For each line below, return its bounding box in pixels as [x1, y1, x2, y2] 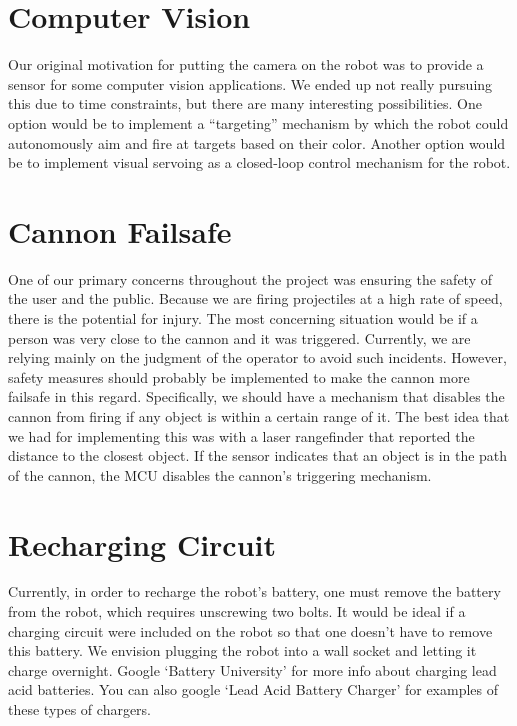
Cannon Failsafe [8, 210, 232, 251]
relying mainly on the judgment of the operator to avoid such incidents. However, [8, 347, 507, 368]
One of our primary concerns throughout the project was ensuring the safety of [8, 268, 492, 289]
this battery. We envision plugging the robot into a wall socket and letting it [8, 640, 477, 661]
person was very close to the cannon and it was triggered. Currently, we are [8, 327, 471, 348]
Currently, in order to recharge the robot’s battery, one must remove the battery [8, 581, 501, 602]
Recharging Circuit [8, 523, 277, 564]
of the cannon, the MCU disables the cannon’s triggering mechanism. [8, 464, 432, 485]
